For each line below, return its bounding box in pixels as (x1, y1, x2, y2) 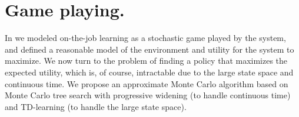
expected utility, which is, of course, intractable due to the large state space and (5, 66, 294, 78)
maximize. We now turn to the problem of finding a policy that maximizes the (5, 54, 288, 67)
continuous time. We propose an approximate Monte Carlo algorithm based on (5, 77, 288, 90)
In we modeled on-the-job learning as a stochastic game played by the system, (5, 32, 286, 44)
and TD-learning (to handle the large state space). (5, 100, 187, 112)
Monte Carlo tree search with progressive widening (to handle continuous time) (5, 89, 291, 101)
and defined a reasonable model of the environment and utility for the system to (5, 43, 294, 55)
